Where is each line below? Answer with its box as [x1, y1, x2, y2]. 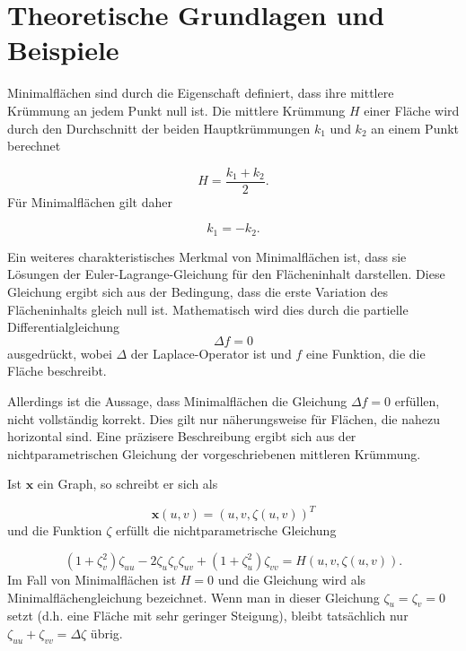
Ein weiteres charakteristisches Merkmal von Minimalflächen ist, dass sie [7, 247, 407, 265]
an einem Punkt [371, 118, 460, 137]
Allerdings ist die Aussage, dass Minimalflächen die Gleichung [7, 391, 347, 410]
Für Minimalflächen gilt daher [7, 192, 172, 211]
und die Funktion [7, 521, 102, 540]
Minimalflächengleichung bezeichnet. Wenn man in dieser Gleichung [7, 587, 380, 606]
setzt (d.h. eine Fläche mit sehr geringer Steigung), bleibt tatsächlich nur [7, 606, 409, 625]
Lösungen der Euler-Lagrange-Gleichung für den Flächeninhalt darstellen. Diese [7, 265, 445, 283]
